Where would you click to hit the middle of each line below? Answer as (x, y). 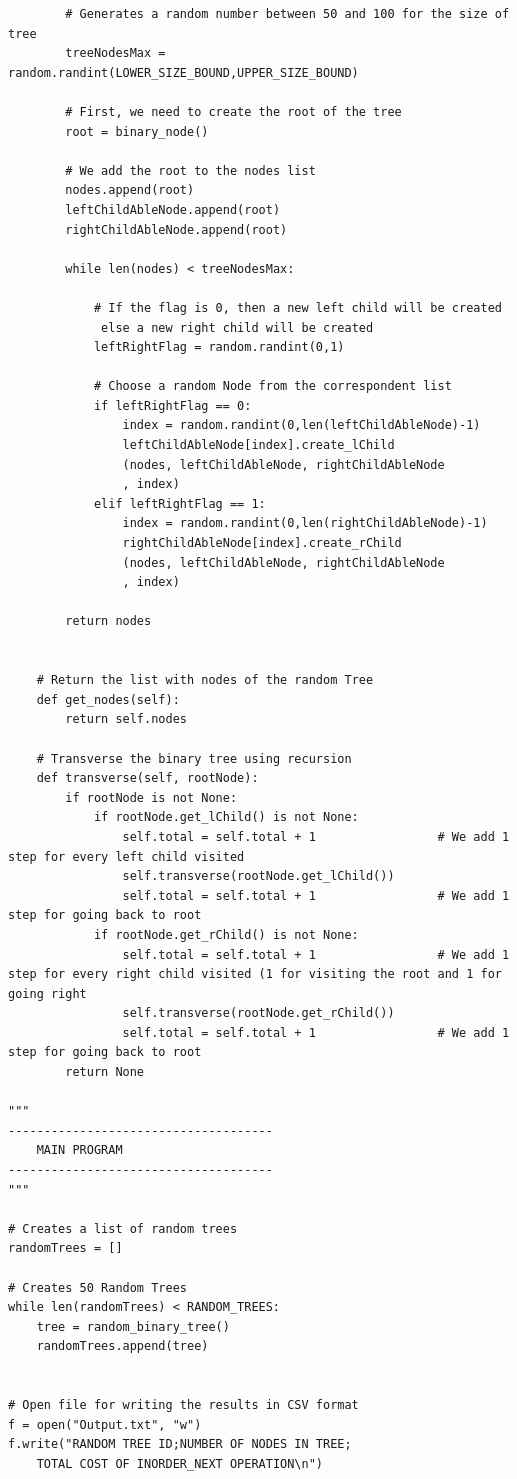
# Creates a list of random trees (123, 1228)
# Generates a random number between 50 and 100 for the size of (287, 14)
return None (105, 1072)
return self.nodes (126, 719)
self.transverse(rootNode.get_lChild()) (258, 876)
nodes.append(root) (130, 190)
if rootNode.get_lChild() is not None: (226, 817)
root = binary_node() (137, 131)
